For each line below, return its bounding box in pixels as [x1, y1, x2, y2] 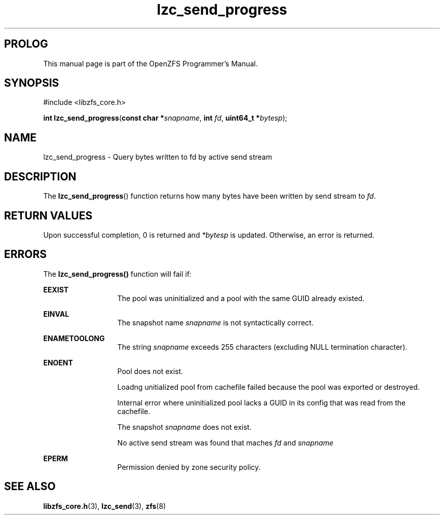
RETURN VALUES [4, 209, 93, 222]
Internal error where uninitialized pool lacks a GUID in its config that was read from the [117, 398, 406, 407]
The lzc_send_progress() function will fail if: [43, 269, 192, 278]
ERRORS [4, 248, 47, 261]
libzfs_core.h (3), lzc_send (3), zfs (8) [43, 501, 166, 510]
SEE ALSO [4, 480, 56, 493]
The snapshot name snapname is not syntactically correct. [117, 318, 314, 327]
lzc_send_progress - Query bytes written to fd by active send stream [43, 153, 272, 162]
